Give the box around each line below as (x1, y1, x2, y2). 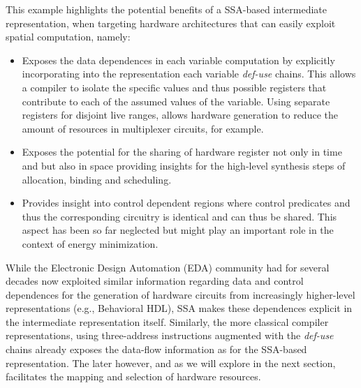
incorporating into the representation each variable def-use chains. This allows (22, 66, 356, 81)
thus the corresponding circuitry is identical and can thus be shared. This (22, 209, 337, 223)
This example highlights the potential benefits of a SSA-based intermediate (6, 2, 327, 16)
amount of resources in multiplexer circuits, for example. (22, 121, 264, 135)
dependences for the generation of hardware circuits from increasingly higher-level (6, 287, 355, 301)
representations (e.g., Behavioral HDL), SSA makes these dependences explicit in (6, 301, 353, 315)
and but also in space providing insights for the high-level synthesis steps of (22, 158, 346, 172)
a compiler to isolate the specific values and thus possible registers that (22, 80, 327, 94)
